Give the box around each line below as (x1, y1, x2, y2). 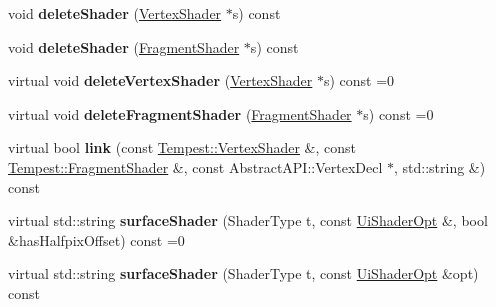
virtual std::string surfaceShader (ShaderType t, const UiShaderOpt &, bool (8, 210, 488, 231)
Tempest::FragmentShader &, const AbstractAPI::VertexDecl (8, 156, 383, 177)
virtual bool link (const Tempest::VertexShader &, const (8, 137, 357, 158)
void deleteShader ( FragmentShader (8, 36, 240, 57)
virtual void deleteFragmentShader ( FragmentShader (8, 103, 352, 124)
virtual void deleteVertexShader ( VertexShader (8, 70, 313, 91)
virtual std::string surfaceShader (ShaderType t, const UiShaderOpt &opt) (8, 263, 479, 284)
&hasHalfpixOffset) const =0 (8, 229, 185, 250)
